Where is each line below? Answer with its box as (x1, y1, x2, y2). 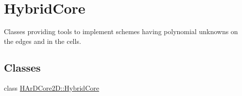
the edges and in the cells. (4, 36, 81, 46)
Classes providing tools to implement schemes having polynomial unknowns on (4, 26, 238, 37)
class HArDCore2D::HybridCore (4, 82, 99, 93)
